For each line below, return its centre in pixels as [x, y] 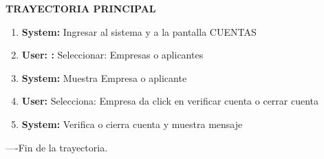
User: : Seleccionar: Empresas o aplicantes [112, 55]
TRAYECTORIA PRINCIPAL [81, 8]
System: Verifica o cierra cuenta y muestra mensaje [132, 124]
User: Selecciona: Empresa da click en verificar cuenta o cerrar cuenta [170, 101]
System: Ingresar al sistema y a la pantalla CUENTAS [139, 31]
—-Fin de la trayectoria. [57, 147]
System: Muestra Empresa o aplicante [104, 77]
